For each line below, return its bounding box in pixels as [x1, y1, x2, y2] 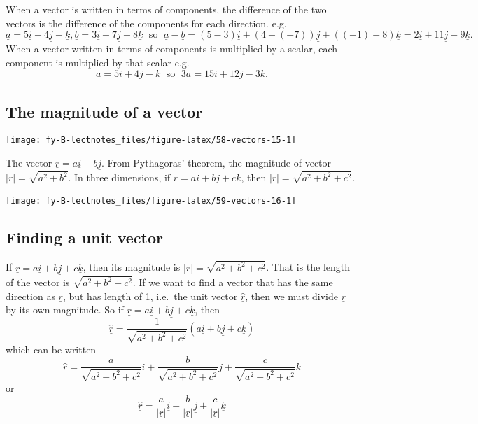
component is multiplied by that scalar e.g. [6, 55, 190, 69]
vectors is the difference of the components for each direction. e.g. [6, 15, 287, 30]
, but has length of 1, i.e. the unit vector [62, 288, 238, 303]
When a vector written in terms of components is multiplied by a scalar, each [6, 41, 338, 56]
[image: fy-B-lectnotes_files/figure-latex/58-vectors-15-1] [6, 135, 297, 146]
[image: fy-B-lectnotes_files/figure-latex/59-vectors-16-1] [6, 196, 297, 206]
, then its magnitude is [83, 260, 181, 274]
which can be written [6, 341, 97, 356]
